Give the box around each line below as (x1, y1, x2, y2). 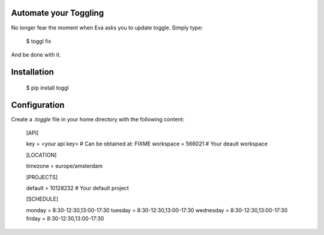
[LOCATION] (26, 151, 57, 159)
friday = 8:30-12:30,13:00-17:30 (26, 215, 104, 222)
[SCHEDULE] (26, 195, 59, 203)
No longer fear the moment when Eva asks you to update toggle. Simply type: (11, 24, 203, 31)
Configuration (11, 100, 65, 110)
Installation (11, 67, 54, 78)
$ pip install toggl (26, 84, 69, 91)
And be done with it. (11, 51, 61, 58)
